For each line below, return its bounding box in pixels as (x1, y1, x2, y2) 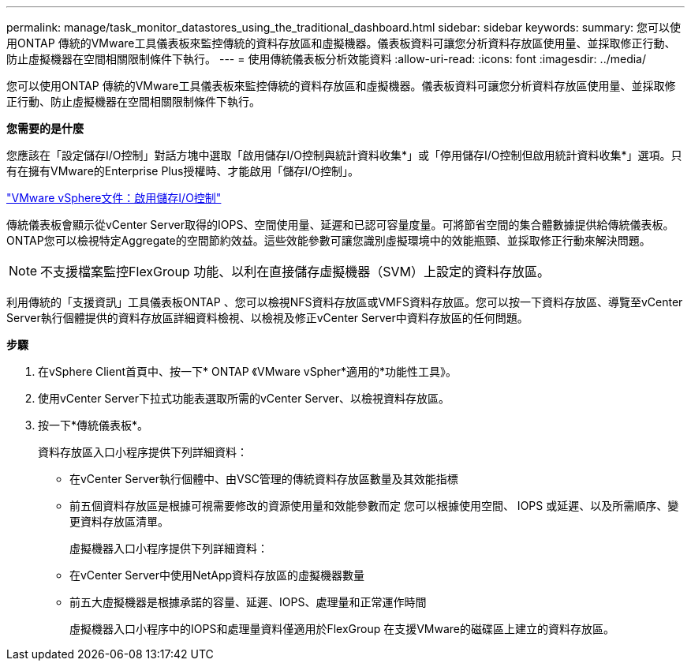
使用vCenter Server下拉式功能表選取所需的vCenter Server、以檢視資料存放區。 (38, 392, 450, 405)
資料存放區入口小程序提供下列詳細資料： (38, 445, 248, 459)
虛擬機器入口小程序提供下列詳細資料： (69, 541, 268, 555)
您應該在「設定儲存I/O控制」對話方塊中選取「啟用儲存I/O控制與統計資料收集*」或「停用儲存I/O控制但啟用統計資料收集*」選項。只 (6, 148, 682, 162)
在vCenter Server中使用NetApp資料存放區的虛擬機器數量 (69, 568, 365, 582)
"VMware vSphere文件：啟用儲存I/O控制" (6, 191, 222, 204)
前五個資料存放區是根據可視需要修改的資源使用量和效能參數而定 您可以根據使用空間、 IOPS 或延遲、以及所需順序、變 (69, 499, 679, 512)
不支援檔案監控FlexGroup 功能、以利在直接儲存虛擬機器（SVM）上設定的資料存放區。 (40, 264, 550, 279)
